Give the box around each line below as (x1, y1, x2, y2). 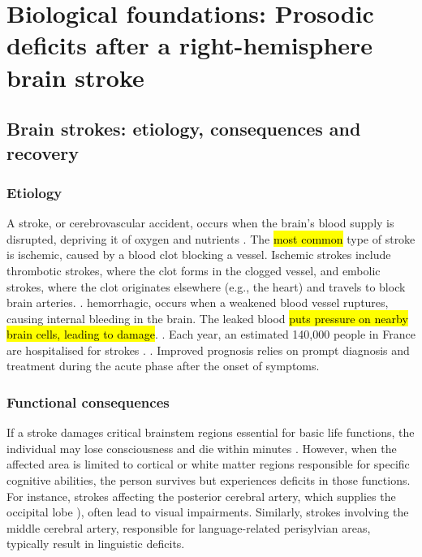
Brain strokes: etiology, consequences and (6, 116, 361, 141)
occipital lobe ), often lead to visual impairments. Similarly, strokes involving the (6, 503, 409, 520)
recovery (6, 140, 79, 165)
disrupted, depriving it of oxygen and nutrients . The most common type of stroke (6, 230, 416, 247)
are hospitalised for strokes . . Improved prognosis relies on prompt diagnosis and (6, 341, 410, 358)
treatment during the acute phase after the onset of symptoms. (6, 357, 320, 374)
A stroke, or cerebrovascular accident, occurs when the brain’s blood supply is (6, 214, 394, 231)
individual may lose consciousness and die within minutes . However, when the (6, 439, 397, 456)
